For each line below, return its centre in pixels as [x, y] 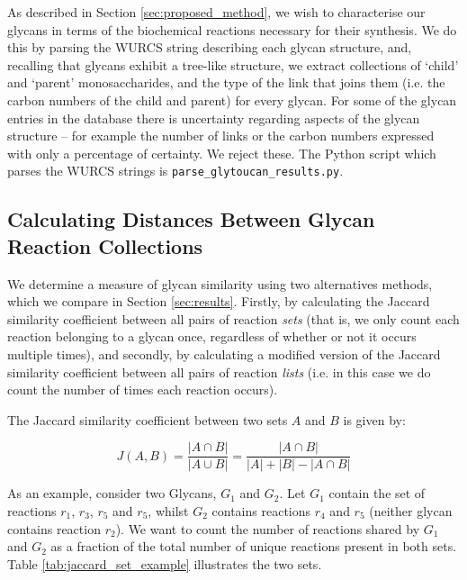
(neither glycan [411, 511]
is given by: [374, 419]
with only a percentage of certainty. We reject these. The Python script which [222, 153]
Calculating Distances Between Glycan [191, 219]
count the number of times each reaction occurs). [143, 390]
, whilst [168, 511]
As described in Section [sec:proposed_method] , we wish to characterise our [216, 12]
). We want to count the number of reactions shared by [268, 528]
